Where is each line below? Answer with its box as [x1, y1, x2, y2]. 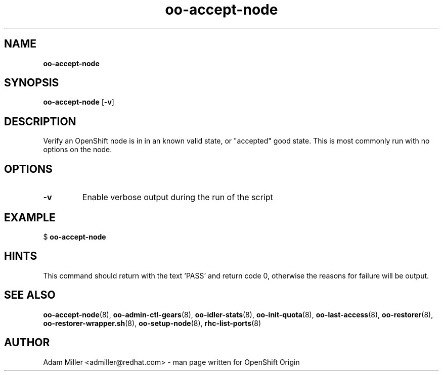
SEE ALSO [4, 289, 56, 302]
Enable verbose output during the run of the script [82, 192, 273, 203]
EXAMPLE [4, 211, 56, 224]
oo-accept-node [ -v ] [43, 98, 114, 107]
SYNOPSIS [4, 76, 59, 89]
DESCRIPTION [4, 115, 76, 128]
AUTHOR [4, 336, 50, 349]
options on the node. [43, 145, 112, 154]
